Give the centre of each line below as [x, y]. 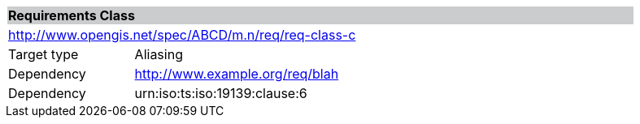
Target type [44, 54]
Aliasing [159, 54]
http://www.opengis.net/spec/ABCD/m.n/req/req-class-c [182, 35]
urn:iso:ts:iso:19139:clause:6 [221, 93]
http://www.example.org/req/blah [237, 74]
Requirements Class [72, 15]
